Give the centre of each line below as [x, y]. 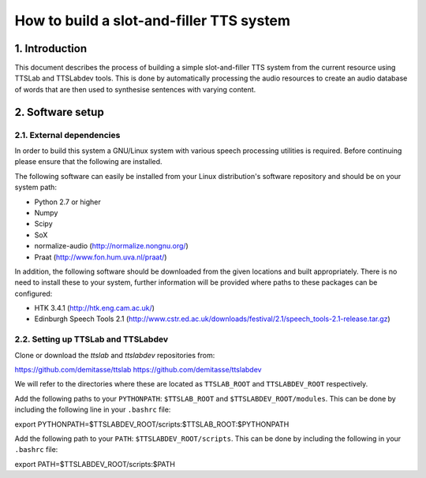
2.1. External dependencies [67, 135]
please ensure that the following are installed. [88, 162]
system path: [35, 187]
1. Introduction [50, 49]
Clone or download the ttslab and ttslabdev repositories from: [115, 355]
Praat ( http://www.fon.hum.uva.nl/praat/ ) [101, 257]
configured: [34, 293]
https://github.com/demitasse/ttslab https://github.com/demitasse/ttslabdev [138, 370]
